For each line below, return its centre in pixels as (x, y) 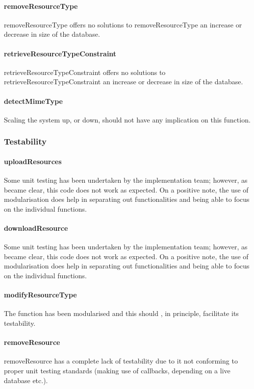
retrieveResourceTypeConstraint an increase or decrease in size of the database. (124, 82)
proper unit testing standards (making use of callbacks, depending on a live (117, 370)
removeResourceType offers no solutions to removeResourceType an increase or (123, 24)
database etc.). (26, 380)
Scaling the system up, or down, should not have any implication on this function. (127, 119)
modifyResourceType (40, 295)
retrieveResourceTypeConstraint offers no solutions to (85, 72)
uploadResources (33, 161)
